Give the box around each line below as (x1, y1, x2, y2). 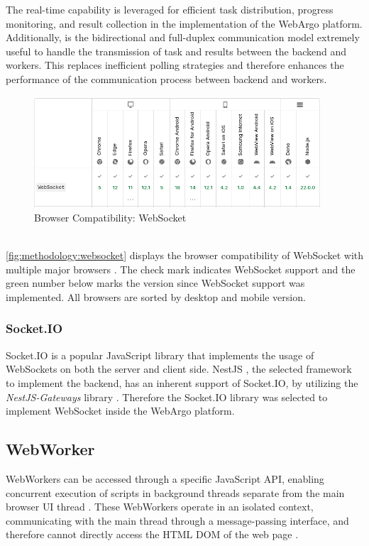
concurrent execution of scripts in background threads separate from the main (6, 485, 345, 500)
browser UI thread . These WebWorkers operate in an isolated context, (6, 499, 314, 514)
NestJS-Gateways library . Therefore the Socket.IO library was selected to (6, 389, 328, 404)
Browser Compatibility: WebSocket (34, 209, 187, 224)
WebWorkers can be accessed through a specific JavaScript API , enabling (6, 471, 324, 486)
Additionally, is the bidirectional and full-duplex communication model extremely (6, 30, 360, 45)
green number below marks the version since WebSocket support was (6, 275, 305, 290)
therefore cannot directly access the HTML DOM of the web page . (6, 527, 299, 542)
